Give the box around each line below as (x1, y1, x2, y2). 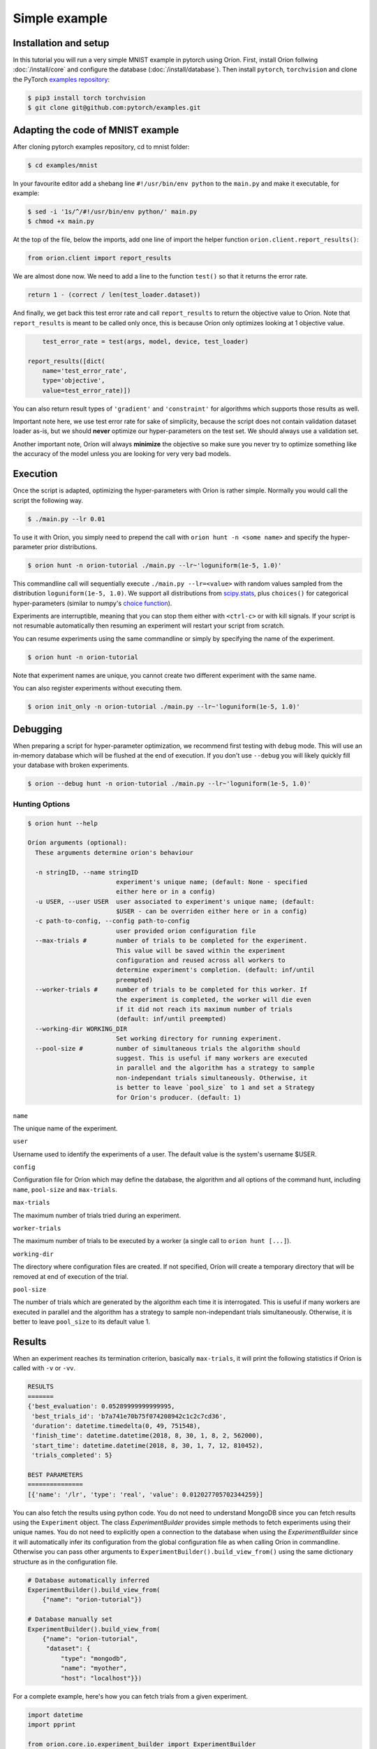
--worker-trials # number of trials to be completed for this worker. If (35, 986, 308, 993)
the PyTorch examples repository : (13, 75, 110, 83)
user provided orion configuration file (115, 927, 256, 935)
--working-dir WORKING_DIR (35, 1025, 128, 1033)
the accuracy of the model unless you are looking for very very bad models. (13, 450, 231, 458)
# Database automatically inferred (27, 1576, 149, 1584)
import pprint (27, 1720, 76, 1728)
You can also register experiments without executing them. (13, 684, 182, 693)
